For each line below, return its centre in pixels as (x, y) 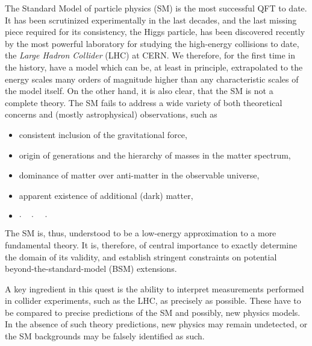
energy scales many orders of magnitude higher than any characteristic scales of (152, 79)
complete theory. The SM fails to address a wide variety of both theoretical (144, 102)
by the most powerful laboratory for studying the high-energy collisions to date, (152, 43)
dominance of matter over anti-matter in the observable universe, (139, 175)
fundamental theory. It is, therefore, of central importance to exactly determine (151, 244)
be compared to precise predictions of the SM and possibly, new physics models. (153, 312)
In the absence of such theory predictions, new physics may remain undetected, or (156, 324)
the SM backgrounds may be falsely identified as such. (105, 336)
